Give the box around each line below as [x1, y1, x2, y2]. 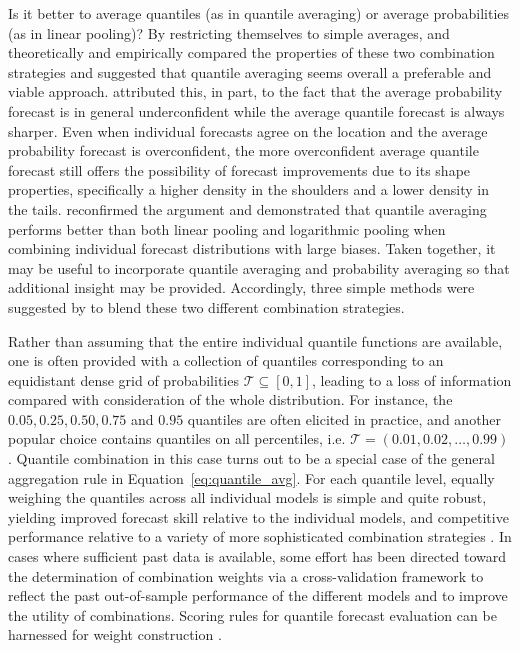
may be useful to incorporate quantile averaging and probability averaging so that [8, 257, 510, 278]
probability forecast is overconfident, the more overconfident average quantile [8, 140, 479, 161]
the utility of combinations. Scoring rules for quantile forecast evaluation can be [8, 604, 497, 625]
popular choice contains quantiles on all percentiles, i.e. [8, 428, 346, 449]
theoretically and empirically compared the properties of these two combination [8, 42, 495, 63]
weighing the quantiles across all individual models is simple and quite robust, [8, 487, 487, 508]
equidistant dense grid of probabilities [8, 369, 239, 390]
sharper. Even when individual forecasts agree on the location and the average [8, 120, 488, 141]
